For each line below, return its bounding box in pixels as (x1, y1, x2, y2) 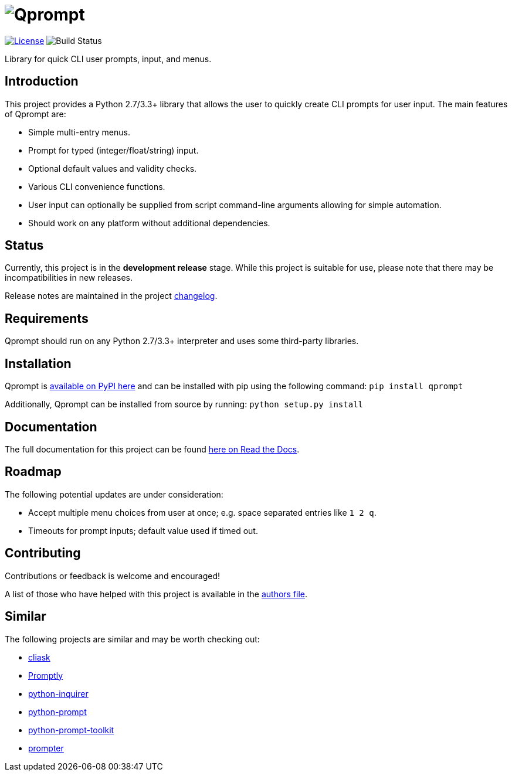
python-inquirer (28, 688, 89, 699)
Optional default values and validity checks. (28, 163, 197, 173)
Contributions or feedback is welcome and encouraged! (5, 570, 221, 581)
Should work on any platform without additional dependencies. (28, 217, 270, 228)
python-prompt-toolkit (28, 724, 114, 735)
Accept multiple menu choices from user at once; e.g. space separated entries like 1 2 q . (28, 507, 377, 518)
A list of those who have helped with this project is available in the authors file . (5, 588, 308, 599)
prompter (28, 743, 64, 753)
